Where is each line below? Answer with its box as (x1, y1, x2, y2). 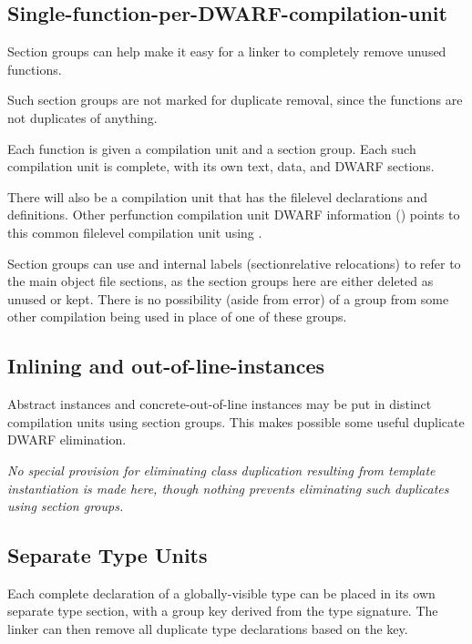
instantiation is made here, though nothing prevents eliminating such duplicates (7, 478, 449, 497)
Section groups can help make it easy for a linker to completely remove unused (7, 42, 446, 61)
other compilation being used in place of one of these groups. (7, 307, 347, 326)
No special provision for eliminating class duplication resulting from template (7, 460, 436, 479)
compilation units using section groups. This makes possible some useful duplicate (7, 412, 465, 431)
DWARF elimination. (7, 430, 127, 449)
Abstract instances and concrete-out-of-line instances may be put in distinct (7, 394, 432, 414)
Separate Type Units (7, 541, 208, 569)
